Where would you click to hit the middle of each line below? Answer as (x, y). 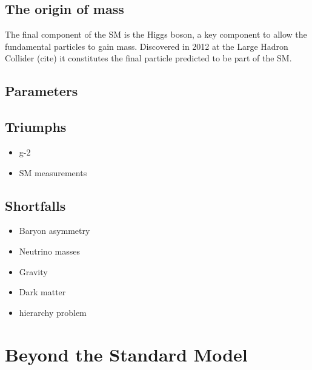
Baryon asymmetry (55, 231)
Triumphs (36, 127)
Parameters (41, 91)
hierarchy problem (53, 312)
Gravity (33, 271)
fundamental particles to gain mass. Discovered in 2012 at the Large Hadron (147, 46)
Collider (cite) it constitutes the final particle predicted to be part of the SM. (148, 58)
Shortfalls (35, 205)
